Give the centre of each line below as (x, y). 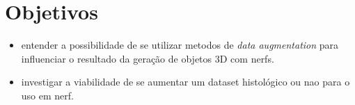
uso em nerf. (47, 95)
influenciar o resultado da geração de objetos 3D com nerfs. (148, 58)
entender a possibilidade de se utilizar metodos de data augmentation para (180, 45)
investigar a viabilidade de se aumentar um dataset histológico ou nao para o (186, 82)
